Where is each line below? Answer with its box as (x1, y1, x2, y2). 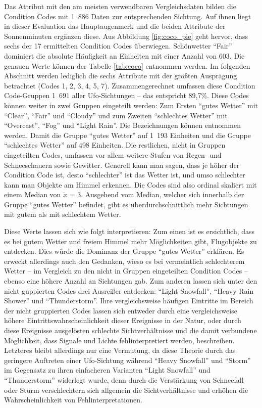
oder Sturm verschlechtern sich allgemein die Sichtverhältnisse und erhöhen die (4, 384, 248, 395)
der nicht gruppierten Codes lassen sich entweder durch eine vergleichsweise (4, 305, 237, 315)
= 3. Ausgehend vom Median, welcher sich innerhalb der (69, 189, 244, 200)
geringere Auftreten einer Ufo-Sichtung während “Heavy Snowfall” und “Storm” (4, 354, 251, 365)
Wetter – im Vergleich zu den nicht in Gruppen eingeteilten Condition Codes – (4, 265, 248, 276)
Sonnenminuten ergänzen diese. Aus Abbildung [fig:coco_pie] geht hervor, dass (4, 30, 248, 41)
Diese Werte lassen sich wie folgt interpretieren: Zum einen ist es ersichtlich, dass (4, 226, 255, 237)
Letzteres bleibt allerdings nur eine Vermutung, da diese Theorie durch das (4, 345, 236, 355)
